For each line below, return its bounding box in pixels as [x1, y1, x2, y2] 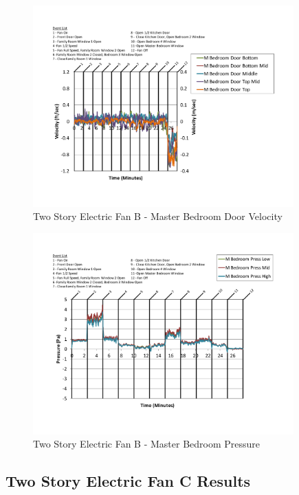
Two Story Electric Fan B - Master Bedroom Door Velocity [33, 209, 283, 223]
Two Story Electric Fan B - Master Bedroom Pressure [33, 437, 261, 451]
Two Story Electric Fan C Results [5, 470, 251, 492]
